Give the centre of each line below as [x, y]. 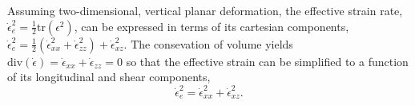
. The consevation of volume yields [208, 43]
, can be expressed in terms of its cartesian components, [212, 26]
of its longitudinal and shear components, [109, 77]
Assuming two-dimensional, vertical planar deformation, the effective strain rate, [205, 10]
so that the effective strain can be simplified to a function [267, 61]
